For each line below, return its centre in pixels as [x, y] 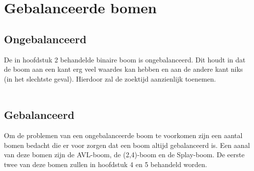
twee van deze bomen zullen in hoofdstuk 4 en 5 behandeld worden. [106, 164]
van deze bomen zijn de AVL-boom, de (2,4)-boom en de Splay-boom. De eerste [124, 155]
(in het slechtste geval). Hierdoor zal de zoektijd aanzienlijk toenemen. [110, 78]
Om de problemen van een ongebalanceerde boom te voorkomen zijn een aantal [123, 135]
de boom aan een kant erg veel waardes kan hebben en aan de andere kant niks [124, 69]
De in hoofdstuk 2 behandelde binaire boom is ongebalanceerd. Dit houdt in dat [125, 59]
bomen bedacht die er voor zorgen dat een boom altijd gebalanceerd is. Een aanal [127, 145]
